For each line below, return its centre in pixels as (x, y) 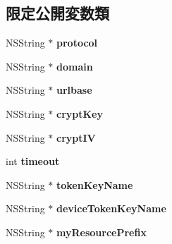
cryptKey (80, 113)
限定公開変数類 (57, 13)
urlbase (74, 90)
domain (75, 66)
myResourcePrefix (102, 232)
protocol (77, 43)
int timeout (33, 161)
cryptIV (76, 137)
